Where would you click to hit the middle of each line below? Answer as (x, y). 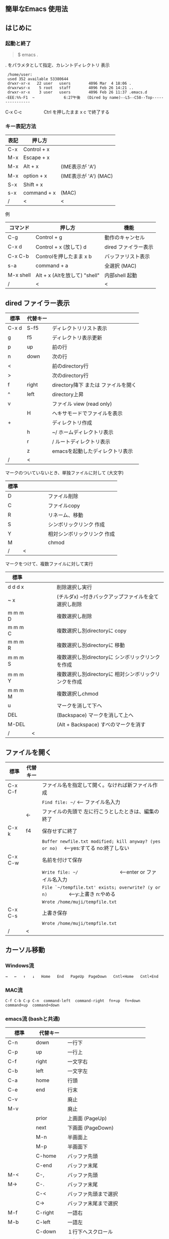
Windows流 (20, 966)
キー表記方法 (21, 126)
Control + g (49, 237)
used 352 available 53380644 (38, 79)
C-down (46, 1231)
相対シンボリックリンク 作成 (81, 534)
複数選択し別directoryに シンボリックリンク (108, 657)
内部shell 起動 (121, 275)
